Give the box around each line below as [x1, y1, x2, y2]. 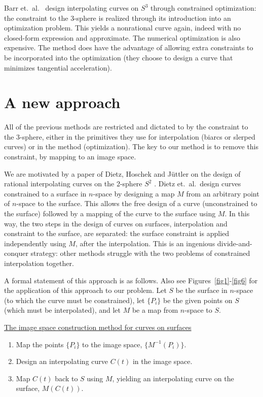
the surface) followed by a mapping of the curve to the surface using [4, 208, 216, 219]
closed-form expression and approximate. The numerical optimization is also [4, 32, 241, 43]
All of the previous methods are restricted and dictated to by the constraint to [4, 121, 248, 132]
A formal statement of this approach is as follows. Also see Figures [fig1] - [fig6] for [4, 275, 258, 285]
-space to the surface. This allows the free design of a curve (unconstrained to [16, 198, 257, 209]
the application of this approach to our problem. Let [4, 285, 167, 295]
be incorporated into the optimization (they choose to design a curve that [4, 52, 233, 62]
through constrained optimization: [150, 3, 256, 13]
